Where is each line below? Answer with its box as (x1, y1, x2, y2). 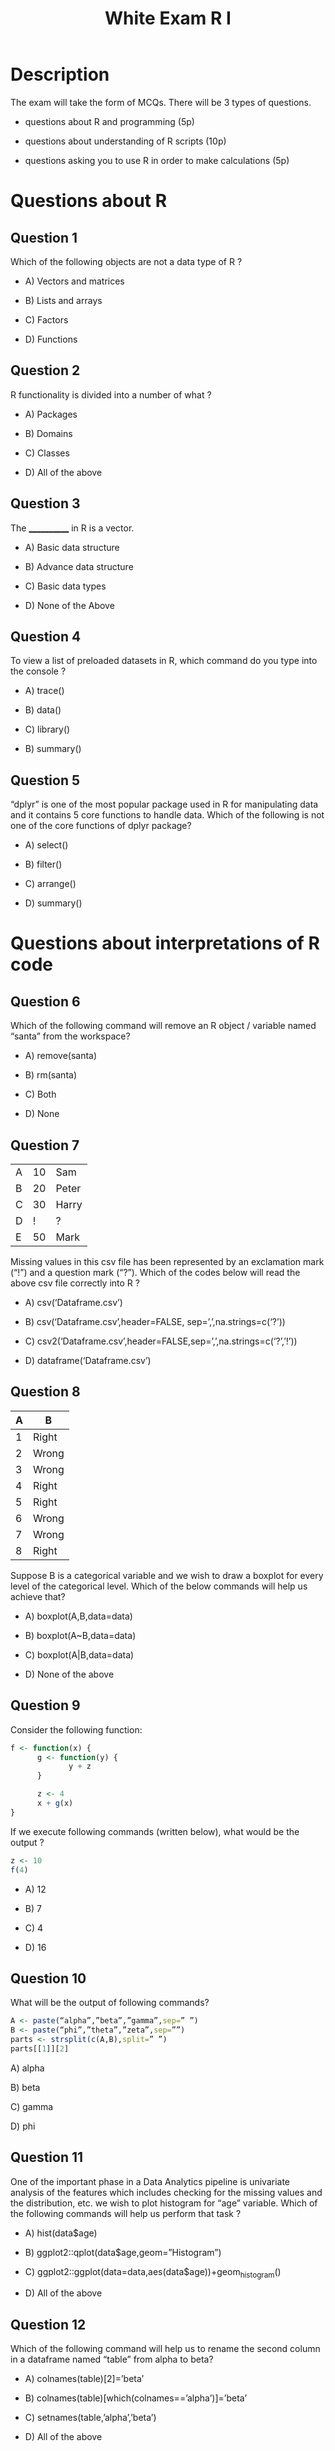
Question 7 (10, 1137, 80, 1154)
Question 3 (10, 495, 81, 512)
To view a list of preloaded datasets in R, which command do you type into (10, 655, 318, 667)
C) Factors (24, 313, 69, 326)
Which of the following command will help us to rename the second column (10, 2343, 321, 2355)
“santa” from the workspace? (10, 1030, 131, 1042)
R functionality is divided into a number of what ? (10, 388, 212, 401)
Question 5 (10, 772, 81, 789)
